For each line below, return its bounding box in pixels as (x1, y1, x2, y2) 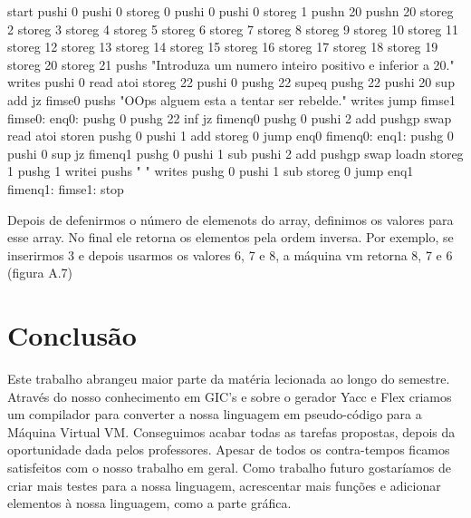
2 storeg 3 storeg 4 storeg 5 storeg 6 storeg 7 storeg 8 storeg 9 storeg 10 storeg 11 (7, 19, 458, 38)
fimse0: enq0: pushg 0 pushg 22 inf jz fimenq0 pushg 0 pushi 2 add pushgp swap (7, 108, 452, 127)
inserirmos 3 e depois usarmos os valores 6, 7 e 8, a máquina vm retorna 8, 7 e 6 (7, 245, 453, 264)
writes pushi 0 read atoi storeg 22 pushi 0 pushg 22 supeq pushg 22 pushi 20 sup (7, 73, 455, 92)
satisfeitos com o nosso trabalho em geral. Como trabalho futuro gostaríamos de (7, 458, 451, 476)
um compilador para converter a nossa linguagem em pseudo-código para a (7, 405, 422, 424)
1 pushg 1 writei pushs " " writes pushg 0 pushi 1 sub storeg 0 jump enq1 (7, 161, 414, 181)
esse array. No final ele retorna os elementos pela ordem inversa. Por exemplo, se (7, 228, 454, 247)
